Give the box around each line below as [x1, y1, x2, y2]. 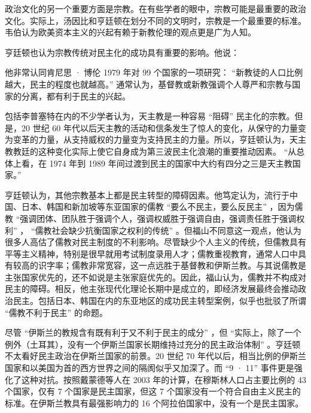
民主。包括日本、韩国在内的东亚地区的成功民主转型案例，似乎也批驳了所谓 [13, 294, 306, 307]
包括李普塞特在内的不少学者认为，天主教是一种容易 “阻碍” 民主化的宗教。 [5, 110, 295, 122]
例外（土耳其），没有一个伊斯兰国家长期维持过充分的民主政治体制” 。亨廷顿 [5, 337, 301, 350]
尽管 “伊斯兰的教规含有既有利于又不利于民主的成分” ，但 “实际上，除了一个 [5, 326, 301, 339]
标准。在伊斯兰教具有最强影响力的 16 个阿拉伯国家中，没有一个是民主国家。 [5, 396, 304, 409]
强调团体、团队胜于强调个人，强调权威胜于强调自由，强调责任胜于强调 [20, 212, 297, 224]
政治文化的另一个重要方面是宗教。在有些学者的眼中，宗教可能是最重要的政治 [5, 2, 306, 14]
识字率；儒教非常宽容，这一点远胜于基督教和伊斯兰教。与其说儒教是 [38, 259, 306, 272]
